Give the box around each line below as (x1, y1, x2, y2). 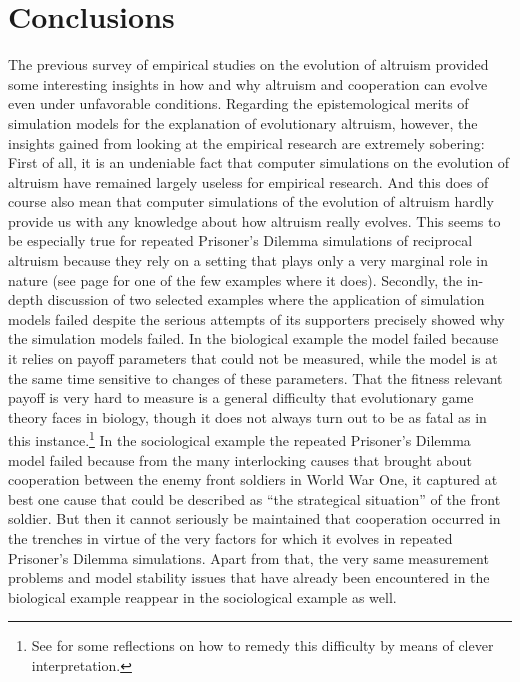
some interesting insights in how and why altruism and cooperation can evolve (8, 73, 488, 94)
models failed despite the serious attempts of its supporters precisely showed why (8, 308, 505, 329)
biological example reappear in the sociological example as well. (8, 586, 397, 607)
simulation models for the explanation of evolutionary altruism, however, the (8, 112, 478, 133)
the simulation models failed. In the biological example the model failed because (8, 328, 499, 349)
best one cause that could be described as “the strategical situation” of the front (8, 488, 501, 509)
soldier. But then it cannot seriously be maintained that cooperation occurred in (8, 508, 501, 529)
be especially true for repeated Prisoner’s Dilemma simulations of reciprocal (8, 230, 473, 251)
